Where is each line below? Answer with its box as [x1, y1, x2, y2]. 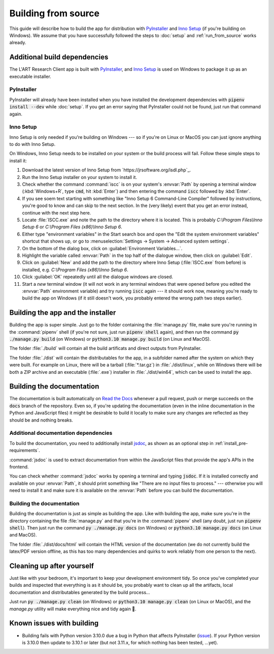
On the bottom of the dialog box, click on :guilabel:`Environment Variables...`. [22, 245, 183, 251]
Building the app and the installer [9, 308, 116, 317]
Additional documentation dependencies [9, 430, 113, 437]
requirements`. [9, 448, 40, 454]
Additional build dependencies [9, 53, 109, 62]
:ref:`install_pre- [214, 440, 248, 446]
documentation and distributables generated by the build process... [9, 589, 150, 595]
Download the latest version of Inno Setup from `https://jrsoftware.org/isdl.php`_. [22, 167, 191, 173]
